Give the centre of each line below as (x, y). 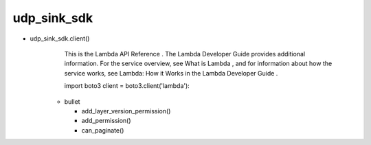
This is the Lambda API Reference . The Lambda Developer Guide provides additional (185, 54)
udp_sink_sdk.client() (60, 38)
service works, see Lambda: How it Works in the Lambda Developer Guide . (171, 73)
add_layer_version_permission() (126, 111)
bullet (72, 101)
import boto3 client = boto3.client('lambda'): (127, 86)
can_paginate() (103, 130)
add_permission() (106, 121)
